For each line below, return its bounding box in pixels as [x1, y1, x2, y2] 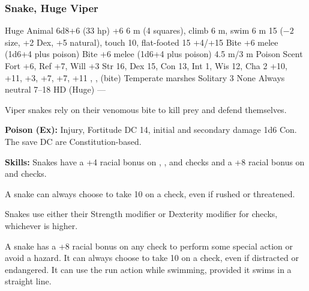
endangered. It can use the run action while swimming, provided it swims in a [5, 263, 292, 275]
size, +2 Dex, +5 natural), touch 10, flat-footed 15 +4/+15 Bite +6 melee [5, 35, 278, 48]
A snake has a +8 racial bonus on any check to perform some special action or [5, 239, 293, 252]
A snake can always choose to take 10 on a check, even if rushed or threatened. [5, 187, 295, 200]
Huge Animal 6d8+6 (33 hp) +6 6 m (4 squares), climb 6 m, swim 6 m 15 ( [5, 24, 283, 37]
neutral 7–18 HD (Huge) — [5, 83, 106, 96]
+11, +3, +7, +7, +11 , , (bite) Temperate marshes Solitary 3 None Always [5, 71, 285, 84]
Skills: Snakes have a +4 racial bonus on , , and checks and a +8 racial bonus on [5, 155, 305, 168]
